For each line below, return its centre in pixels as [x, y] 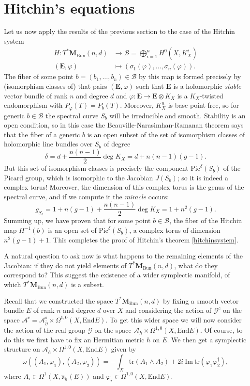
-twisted [212, 95]
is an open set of [72, 230]
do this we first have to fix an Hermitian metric [74, 339]
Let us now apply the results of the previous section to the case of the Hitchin [119, 31]
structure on [22, 349]
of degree [117, 144]
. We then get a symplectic [207, 339]
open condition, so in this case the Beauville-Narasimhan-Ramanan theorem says [124, 125]
